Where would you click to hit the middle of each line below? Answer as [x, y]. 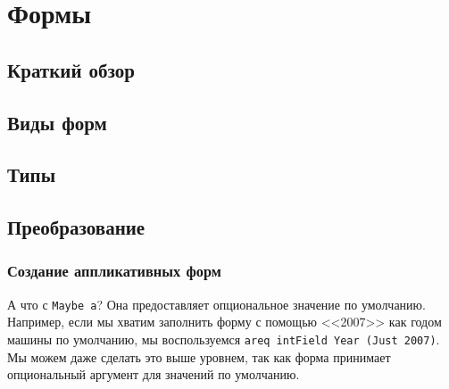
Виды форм [57, 122]
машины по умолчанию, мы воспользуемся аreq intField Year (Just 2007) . [224, 339]
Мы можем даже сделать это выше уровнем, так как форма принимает [199, 356]
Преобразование [76, 227]
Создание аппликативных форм [114, 271]
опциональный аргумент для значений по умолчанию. [154, 374]
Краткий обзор [71, 69]
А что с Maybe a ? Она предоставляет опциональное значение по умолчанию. [216, 304]
